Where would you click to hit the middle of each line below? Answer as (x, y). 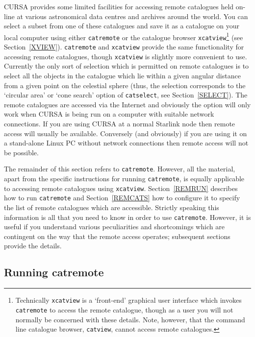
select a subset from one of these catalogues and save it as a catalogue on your (122, 26)
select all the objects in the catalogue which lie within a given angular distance (122, 75)
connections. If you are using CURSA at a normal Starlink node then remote (120, 124)
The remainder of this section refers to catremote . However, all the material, (120, 169)
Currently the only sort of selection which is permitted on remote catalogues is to (127, 66)
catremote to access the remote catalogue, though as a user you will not (124, 309)
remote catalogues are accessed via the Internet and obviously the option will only (127, 104)
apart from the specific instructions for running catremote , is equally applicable (124, 179)
